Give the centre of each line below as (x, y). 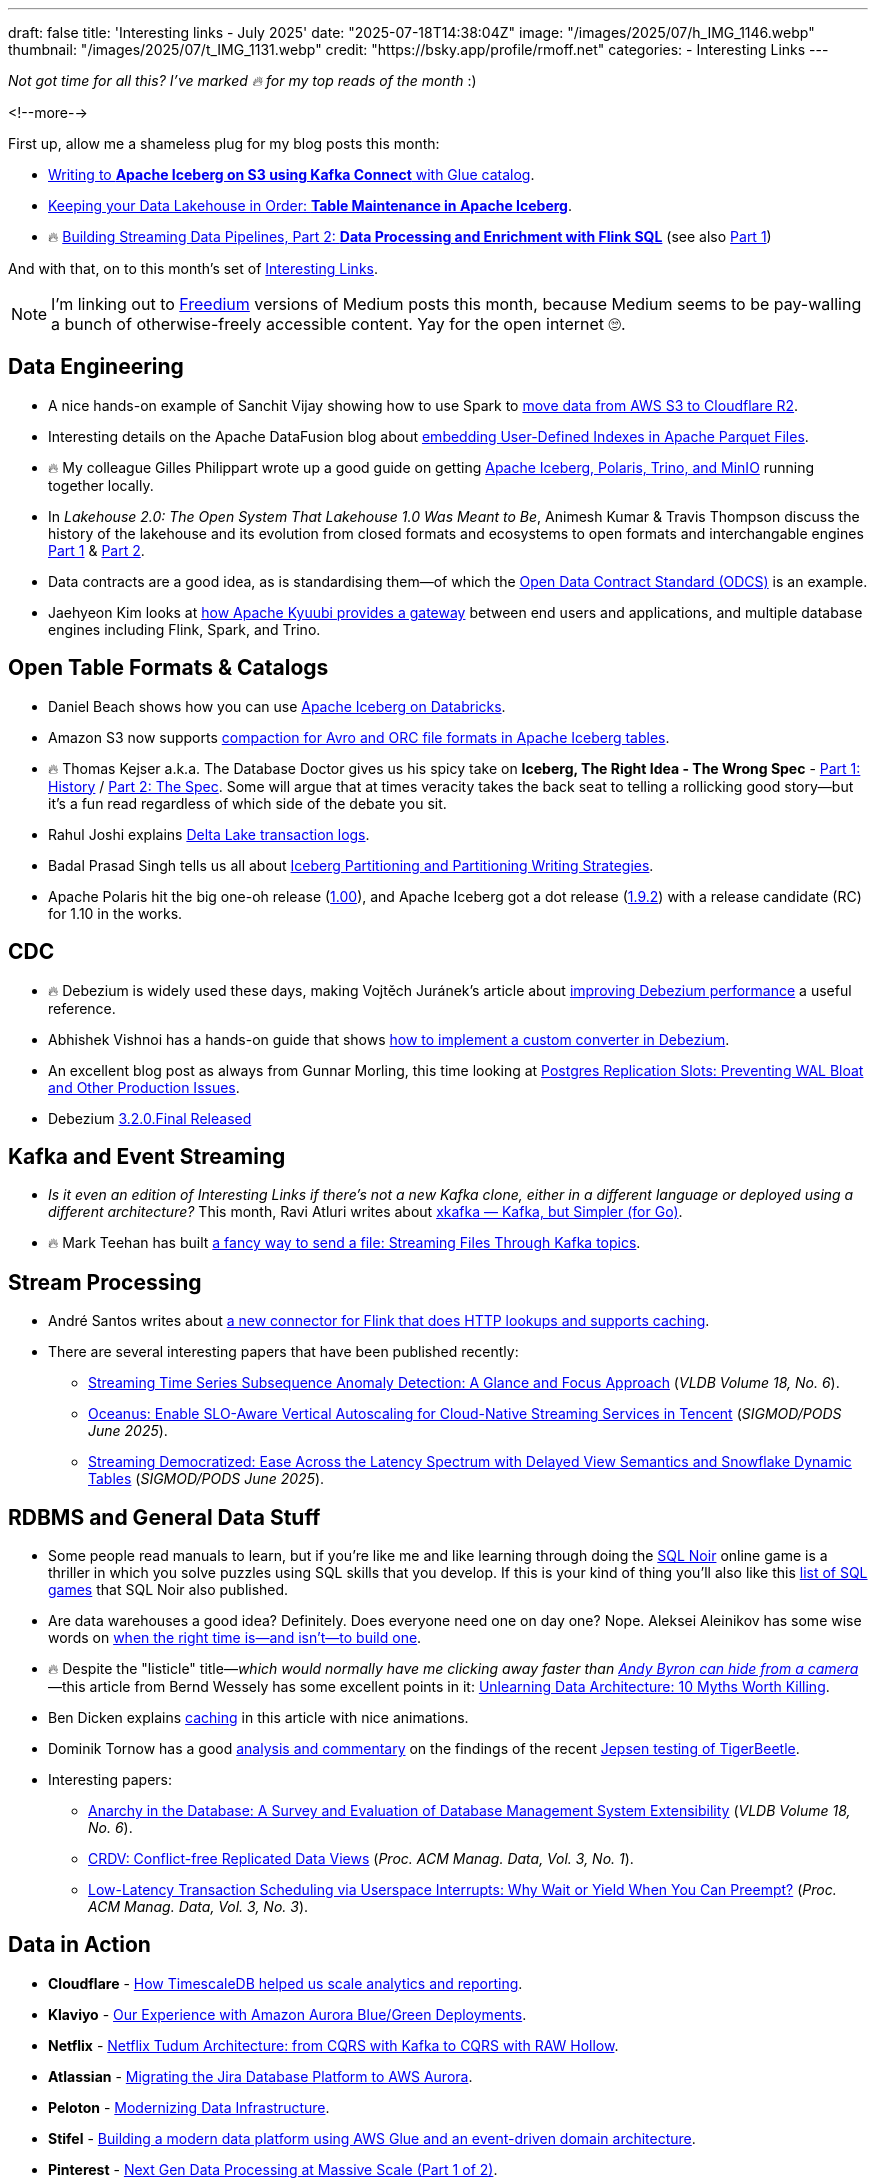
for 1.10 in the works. (115, 913)
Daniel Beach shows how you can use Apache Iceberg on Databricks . (277, 706)
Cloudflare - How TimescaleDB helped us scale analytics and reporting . (285, 1983)
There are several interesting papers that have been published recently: (283, 1352)
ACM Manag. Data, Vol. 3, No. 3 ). (198, 1907)
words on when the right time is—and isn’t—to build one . (235, 1638)
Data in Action (79, 1945)
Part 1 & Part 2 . (96, 550)
